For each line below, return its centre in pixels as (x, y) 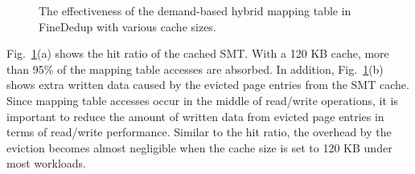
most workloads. (46, 163)
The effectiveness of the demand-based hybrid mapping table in (195, 10)
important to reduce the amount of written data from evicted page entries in (195, 116)
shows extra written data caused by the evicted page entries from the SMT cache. (208, 85)
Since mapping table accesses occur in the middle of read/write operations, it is (203, 100)
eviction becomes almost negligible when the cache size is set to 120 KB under (199, 147)
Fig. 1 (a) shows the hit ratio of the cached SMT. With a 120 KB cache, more (198, 53)
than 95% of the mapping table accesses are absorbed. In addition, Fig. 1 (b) (195, 69)
